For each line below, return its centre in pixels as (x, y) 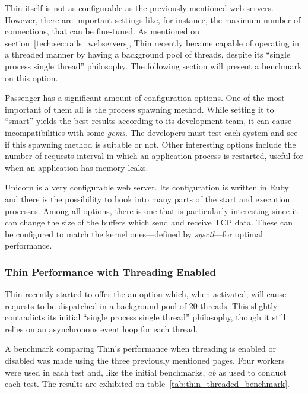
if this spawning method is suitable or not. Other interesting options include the (150, 144)
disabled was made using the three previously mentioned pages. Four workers (145, 360)
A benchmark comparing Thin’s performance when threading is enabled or (140, 349)
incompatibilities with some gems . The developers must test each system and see (151, 132)
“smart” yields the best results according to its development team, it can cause (148, 121)
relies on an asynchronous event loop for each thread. (101, 328)
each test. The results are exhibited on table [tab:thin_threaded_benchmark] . (147, 384)
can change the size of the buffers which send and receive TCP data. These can (149, 222)
